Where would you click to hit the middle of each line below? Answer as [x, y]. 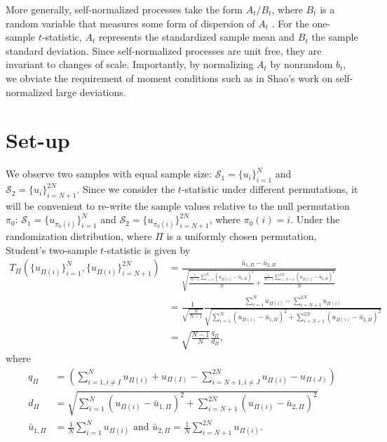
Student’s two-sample [52, 249]
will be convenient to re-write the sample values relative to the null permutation [178, 205]
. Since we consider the [126, 189]
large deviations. [91, 92]
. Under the [315, 219]
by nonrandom [301, 64]
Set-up [38, 140]
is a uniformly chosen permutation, [242, 236]
